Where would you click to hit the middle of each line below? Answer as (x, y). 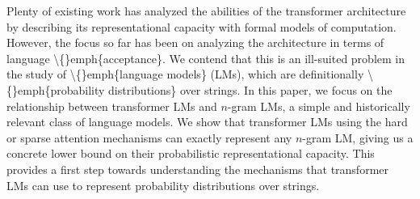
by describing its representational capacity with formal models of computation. (202, 26)
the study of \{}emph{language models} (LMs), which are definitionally (185, 74)
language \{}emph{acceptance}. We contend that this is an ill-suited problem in (206, 58)
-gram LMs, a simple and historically (319, 106)
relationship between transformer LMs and (112, 106)
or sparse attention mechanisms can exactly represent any (149, 137)
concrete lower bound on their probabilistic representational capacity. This (191, 153)
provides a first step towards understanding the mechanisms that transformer (198, 169)
